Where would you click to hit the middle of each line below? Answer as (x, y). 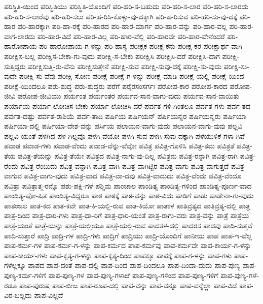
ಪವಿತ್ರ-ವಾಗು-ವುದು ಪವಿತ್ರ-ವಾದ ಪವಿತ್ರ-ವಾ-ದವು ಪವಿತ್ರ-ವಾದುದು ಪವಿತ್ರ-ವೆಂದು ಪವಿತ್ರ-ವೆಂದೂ (133, 176)
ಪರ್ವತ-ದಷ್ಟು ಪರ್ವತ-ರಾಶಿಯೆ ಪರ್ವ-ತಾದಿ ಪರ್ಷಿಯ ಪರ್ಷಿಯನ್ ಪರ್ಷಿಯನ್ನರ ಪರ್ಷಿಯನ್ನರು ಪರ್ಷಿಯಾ (125, 116)
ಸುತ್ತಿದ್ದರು (15, 66)
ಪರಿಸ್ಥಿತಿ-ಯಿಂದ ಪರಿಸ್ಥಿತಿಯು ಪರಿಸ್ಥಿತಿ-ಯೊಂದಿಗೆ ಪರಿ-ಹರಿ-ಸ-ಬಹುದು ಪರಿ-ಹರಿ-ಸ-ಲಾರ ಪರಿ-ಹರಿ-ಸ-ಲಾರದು (126, 6)
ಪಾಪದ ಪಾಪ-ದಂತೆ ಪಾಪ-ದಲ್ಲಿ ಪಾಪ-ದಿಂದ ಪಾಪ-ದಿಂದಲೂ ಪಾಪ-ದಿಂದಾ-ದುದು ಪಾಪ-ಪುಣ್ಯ (134, 265)
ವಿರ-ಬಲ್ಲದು (18, 295)
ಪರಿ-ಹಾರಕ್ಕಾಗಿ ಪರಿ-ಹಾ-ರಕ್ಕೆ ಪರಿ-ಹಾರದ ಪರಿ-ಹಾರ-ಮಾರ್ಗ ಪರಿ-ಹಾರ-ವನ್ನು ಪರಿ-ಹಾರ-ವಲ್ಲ (122, 26)
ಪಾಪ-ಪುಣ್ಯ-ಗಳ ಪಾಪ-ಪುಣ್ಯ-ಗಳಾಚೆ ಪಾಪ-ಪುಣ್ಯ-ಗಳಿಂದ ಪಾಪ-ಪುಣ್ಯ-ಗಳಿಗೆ (133, 275)
